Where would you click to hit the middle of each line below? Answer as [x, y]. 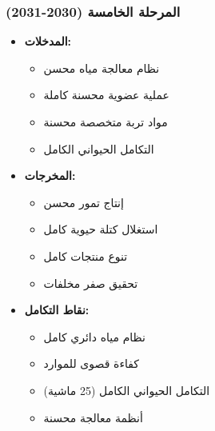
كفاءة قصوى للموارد [91, 363]
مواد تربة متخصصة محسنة [106, 122]
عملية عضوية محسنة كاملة [106, 95]
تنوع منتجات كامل [86, 255]
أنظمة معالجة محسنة [93, 417]
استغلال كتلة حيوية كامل [101, 229]
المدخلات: [48, 41]
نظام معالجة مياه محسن [102, 68]
